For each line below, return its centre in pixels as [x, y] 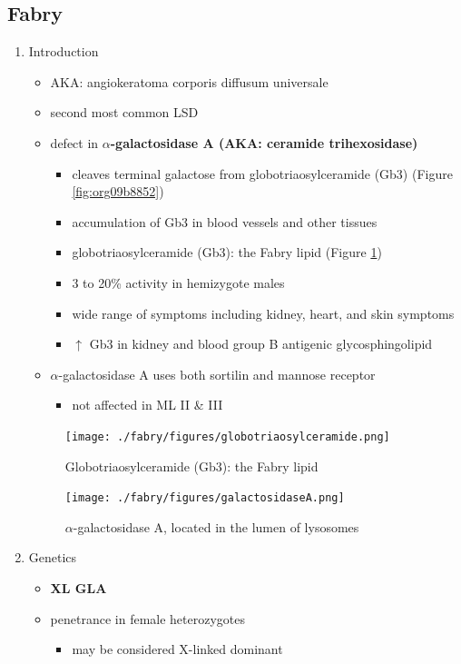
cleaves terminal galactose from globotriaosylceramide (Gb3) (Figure [262, 173]
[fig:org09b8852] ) [118, 191]
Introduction [64, 51]
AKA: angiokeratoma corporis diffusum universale [189, 81]
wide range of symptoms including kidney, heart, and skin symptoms [263, 313]
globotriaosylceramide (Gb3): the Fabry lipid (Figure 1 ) [227, 252]
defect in [74, 142]
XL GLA [78, 588]
